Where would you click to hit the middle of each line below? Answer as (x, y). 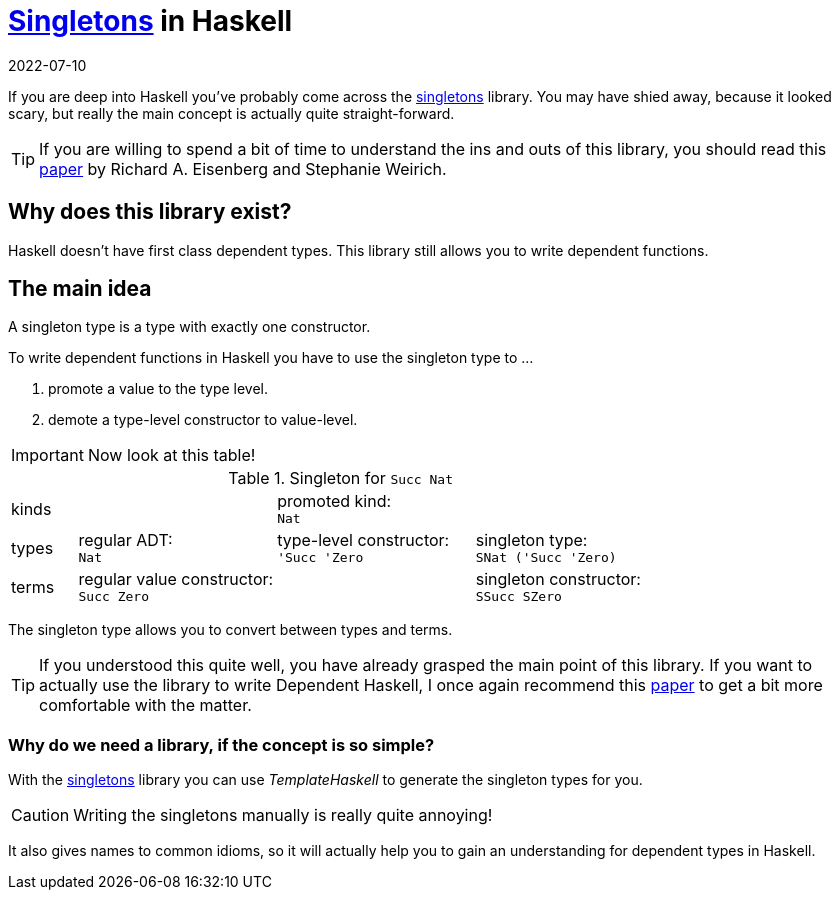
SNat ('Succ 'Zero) (546, 558)
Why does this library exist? (150, 212)
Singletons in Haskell (150, 21)
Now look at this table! (171, 455)
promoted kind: (334, 501)
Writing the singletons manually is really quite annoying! (283, 815)
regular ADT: (125, 540)
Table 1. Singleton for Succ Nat (341, 478)
